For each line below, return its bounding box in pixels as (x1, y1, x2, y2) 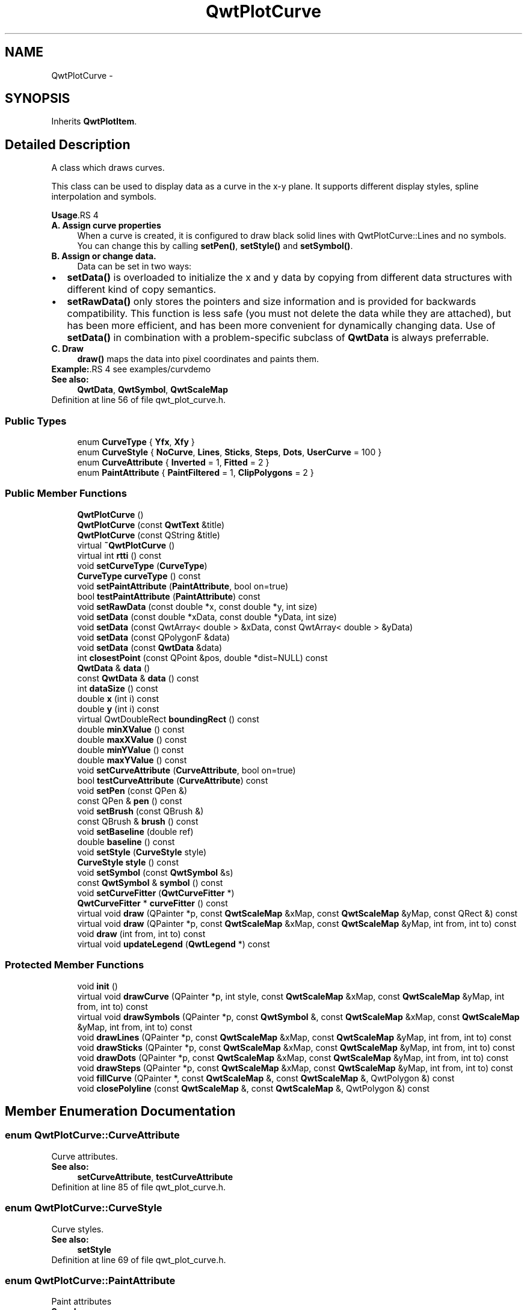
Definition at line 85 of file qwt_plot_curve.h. (51, 1181, 226, 1192)
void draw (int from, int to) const (77, 928, 206, 939)
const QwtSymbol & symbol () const (77, 877, 223, 888)
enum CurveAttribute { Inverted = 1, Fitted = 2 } (77, 457, 270, 468)
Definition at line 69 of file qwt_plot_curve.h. (51, 1254, 226, 1265)
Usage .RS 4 (51, 210, 99, 221)
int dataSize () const (77, 683, 158, 693)
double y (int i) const (77, 703, 159, 714)
